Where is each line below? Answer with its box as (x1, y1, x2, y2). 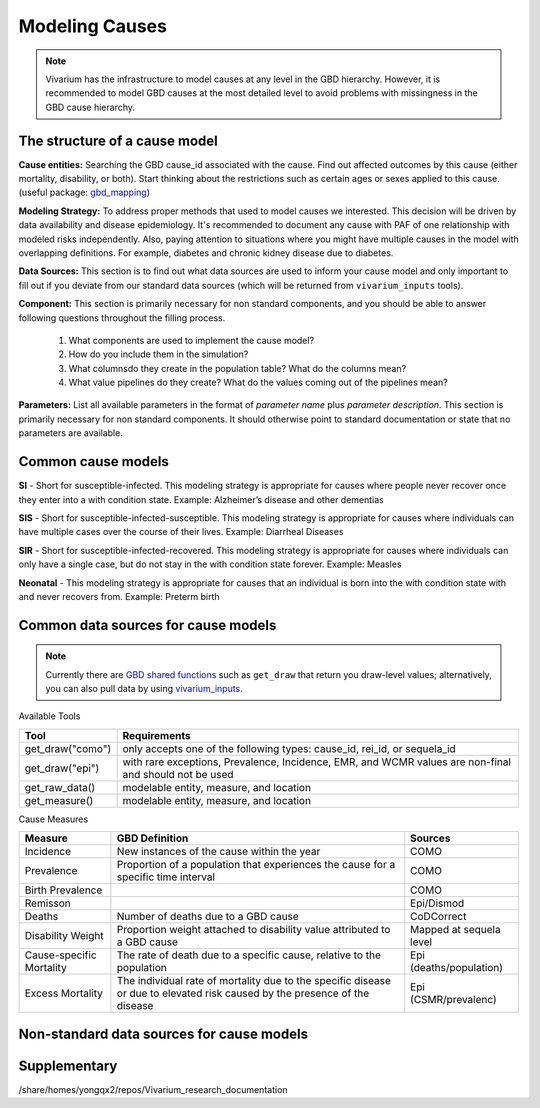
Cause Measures (18, 813, 89, 825)
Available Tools (18, 710, 81, 722)
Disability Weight (24, 929, 104, 943)
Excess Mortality (24, 986, 104, 1000)
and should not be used (122, 767, 234, 781)
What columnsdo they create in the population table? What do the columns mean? (68, 362, 407, 374)
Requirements (122, 728, 191, 742)
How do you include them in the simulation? (68, 348, 249, 360)
